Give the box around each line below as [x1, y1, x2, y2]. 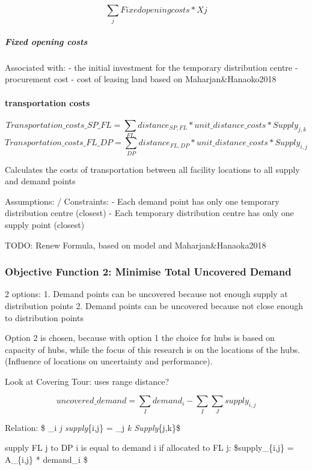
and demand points [5, 175, 76, 187]
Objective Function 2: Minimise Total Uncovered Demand [5, 264, 292, 279]
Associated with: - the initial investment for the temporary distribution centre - [5, 61, 298, 73]
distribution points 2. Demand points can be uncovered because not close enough [5, 299, 304, 312]
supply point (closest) [5, 218, 85, 230]
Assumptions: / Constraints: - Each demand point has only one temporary [5, 194, 280, 207]
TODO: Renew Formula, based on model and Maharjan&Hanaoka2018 [5, 238, 266, 251]
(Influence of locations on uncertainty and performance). [5, 355, 213, 367]
